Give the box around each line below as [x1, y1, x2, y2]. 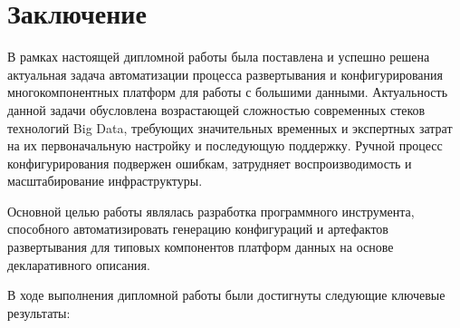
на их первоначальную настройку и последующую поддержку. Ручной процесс [7, 136, 443, 155]
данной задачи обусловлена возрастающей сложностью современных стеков [7, 100, 426, 119]
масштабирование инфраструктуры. [7, 171, 203, 190]
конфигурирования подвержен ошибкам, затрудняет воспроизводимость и [7, 153, 412, 172]
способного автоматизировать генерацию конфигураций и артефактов [7, 219, 388, 238]
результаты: [7, 303, 71, 322]
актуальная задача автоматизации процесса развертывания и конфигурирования [7, 64, 443, 83]
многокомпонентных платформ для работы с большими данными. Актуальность [7, 82, 448, 101]
